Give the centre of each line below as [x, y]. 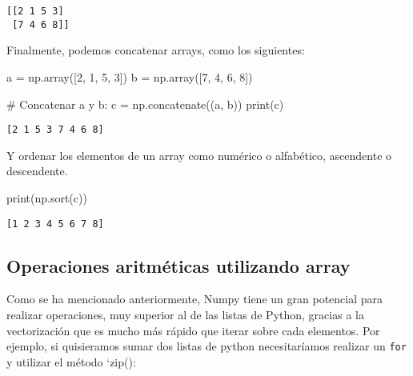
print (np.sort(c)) [47, 197]
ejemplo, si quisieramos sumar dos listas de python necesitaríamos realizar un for [206, 346]
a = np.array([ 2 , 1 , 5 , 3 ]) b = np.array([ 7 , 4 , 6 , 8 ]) [130, 76]
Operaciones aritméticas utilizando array [178, 265]
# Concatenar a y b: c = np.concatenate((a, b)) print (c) [145, 104]
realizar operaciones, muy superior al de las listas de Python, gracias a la [185, 314]
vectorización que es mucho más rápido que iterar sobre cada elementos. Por [193, 330]
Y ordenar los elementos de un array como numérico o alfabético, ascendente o [199, 155]
